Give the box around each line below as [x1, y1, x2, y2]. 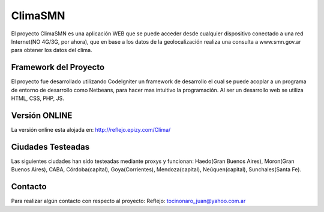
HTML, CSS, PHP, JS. [11, 95, 64, 102]
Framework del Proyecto [11, 62, 105, 72]
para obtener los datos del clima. [11, 47, 92, 54]
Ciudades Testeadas [11, 141, 90, 152]
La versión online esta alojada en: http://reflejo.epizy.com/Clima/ [11, 126, 171, 133]
